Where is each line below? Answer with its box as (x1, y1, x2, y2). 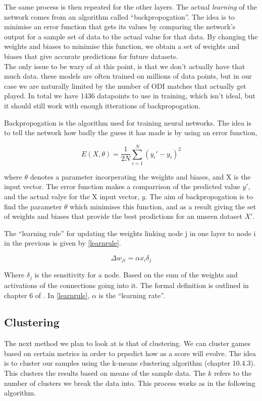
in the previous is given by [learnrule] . (4, 238, 121, 248)
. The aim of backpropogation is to (145, 191, 253, 202)
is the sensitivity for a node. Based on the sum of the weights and (34, 269, 238, 280)
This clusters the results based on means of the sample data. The (4, 368, 206, 378)
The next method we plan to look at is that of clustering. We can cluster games (4, 338, 251, 349)
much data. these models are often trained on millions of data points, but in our (4, 71, 252, 81)
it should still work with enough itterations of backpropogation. (4, 100, 201, 110)
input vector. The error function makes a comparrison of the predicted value (4, 181, 240, 192)
